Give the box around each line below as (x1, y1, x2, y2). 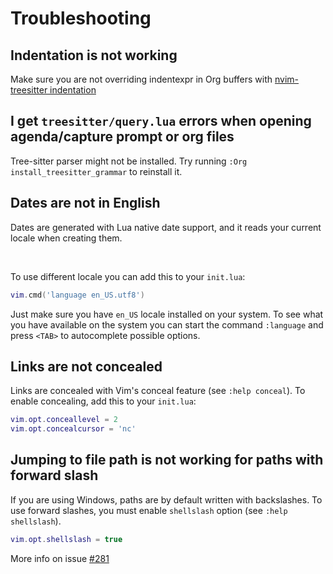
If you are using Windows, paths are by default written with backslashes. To (10, 493, 323, 506)
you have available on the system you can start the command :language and (10, 318, 324, 331)
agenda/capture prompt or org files (10, 128, 235, 146)
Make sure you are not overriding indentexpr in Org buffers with (10, 73, 273, 85)
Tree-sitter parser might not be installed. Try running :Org (10, 155, 248, 167)
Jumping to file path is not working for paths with (10, 452, 324, 469)
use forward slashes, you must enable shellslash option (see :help (10, 504, 288, 516)
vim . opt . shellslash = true (10, 534, 123, 544)
